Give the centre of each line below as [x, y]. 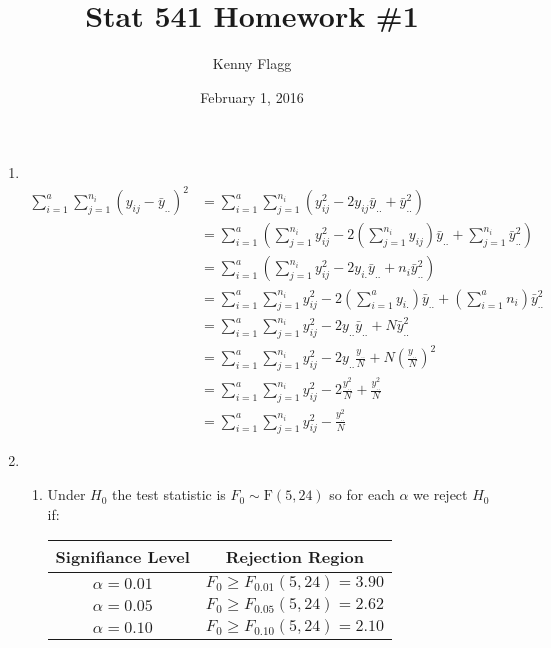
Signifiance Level [122, 557]
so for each [362, 494]
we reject [440, 494]
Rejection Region [295, 557]
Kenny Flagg [252, 63]
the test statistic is [169, 494]
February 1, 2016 [252, 96]
